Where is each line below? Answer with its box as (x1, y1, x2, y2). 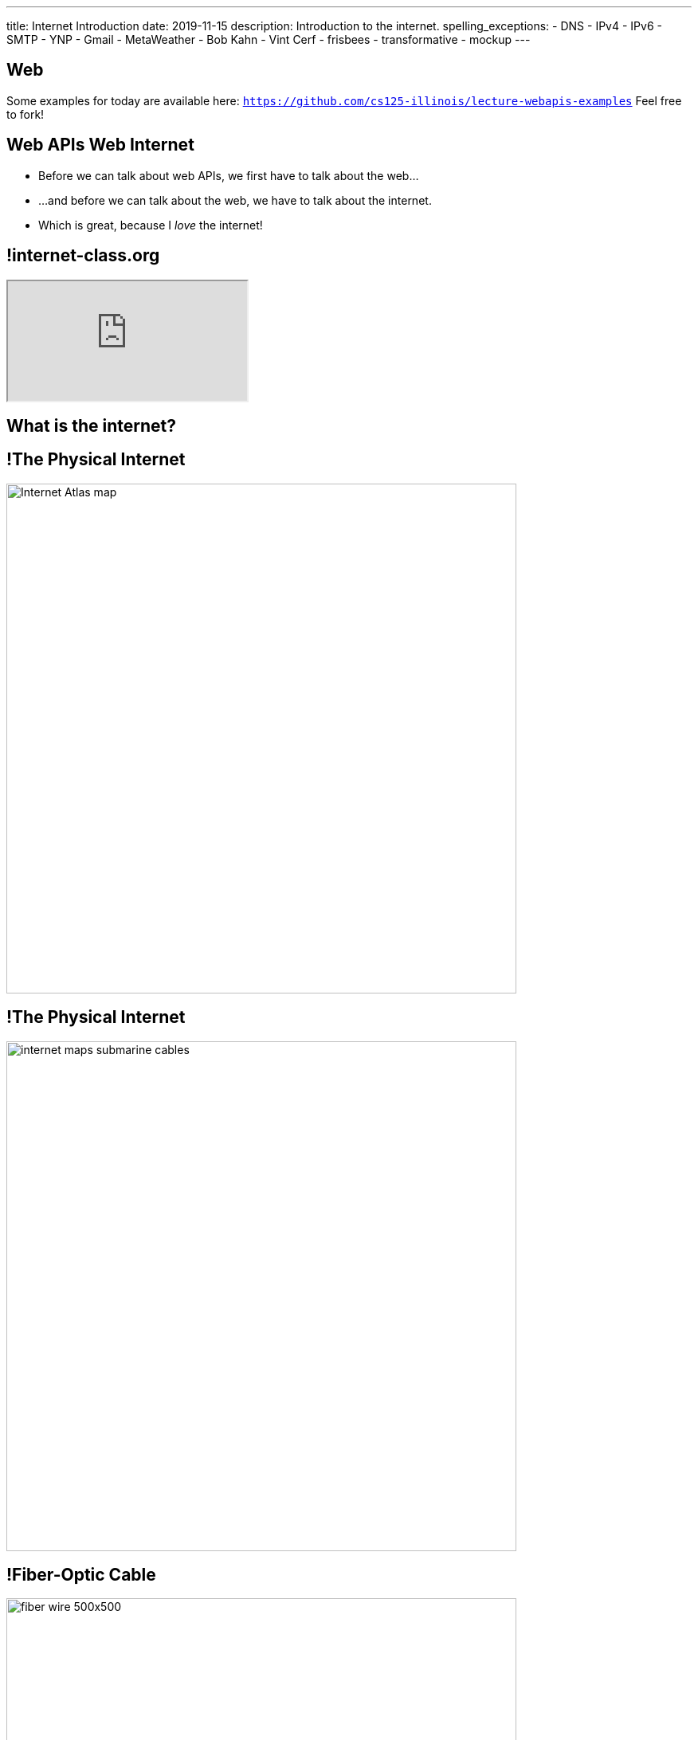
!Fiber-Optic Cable (6, 1565, 156, 1585)
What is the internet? (6, 415, 176, 436)
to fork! (6, 107, 45, 121)
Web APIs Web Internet (6, 135, 194, 155)
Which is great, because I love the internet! (38, 217, 263, 232)
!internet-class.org (6, 245, 160, 266)
